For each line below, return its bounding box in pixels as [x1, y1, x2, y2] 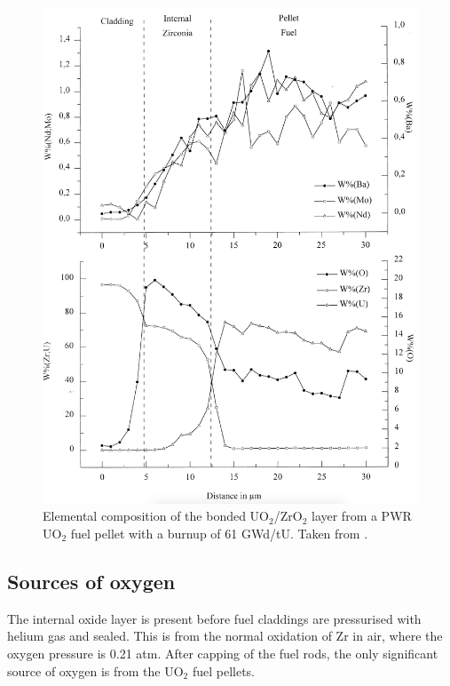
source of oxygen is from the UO [7, 661, 184, 680]
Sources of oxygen [7, 567, 176, 594]
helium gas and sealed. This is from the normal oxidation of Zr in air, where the [7, 626, 443, 645]
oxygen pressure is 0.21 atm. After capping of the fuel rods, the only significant [7, 643, 438, 662]
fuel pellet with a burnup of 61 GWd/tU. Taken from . [70, 523, 368, 542]
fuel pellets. [192, 661, 255, 680]
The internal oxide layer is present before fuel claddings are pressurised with [7, 609, 422, 627]
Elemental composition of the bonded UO [43, 507, 270, 525]
